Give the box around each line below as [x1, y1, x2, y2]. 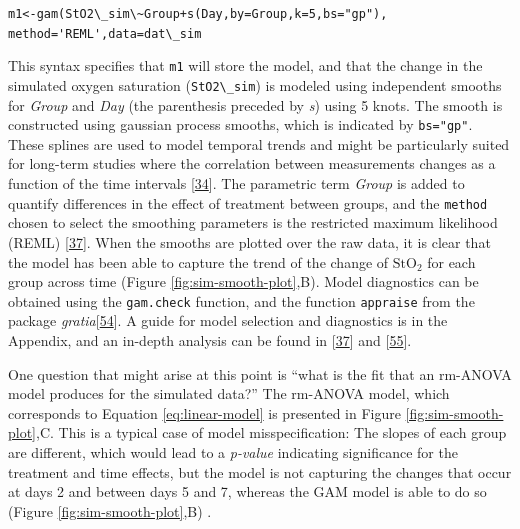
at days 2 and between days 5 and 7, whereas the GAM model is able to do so [8, 481, 487, 502]
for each [427, 251, 476, 272]
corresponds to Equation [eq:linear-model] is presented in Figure [8, 402, 401, 423]
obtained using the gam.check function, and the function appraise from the [8, 290, 475, 311]
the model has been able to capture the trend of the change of [8, 251, 389, 272]
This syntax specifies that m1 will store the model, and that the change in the [8, 55, 483, 76]
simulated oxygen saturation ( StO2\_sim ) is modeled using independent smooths [8, 74, 502, 95]
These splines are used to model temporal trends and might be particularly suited [8, 133, 510, 154]
